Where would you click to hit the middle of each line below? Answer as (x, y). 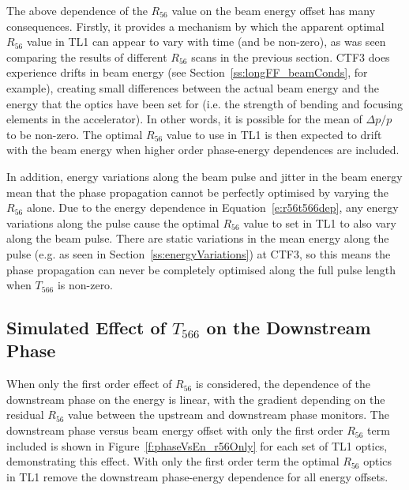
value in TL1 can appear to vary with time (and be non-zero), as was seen (206, 41)
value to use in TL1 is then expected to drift (274, 134)
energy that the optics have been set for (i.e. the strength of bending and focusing (205, 103)
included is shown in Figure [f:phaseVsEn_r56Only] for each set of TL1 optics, (197, 445)
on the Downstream (289, 328)
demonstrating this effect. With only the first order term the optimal (173, 461)
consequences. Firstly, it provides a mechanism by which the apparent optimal (195, 26)
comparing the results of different (87, 57)
